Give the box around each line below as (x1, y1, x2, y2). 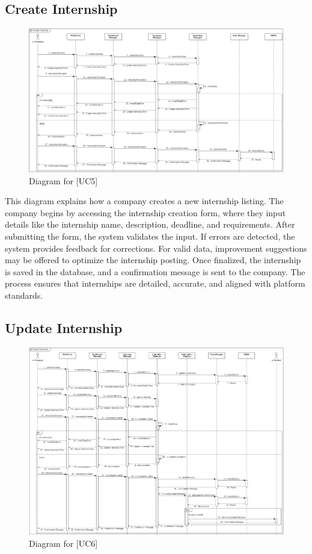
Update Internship (5, 319, 123, 337)
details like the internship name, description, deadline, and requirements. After (5, 218, 295, 231)
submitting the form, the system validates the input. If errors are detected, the (5, 230, 295, 243)
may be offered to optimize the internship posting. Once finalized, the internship (5, 254, 301, 266)
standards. (5, 289, 43, 302)
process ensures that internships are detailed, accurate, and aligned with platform (5, 277, 305, 290)
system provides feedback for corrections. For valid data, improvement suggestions (5, 241, 307, 254)
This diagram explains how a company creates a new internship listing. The (5, 195, 284, 207)
